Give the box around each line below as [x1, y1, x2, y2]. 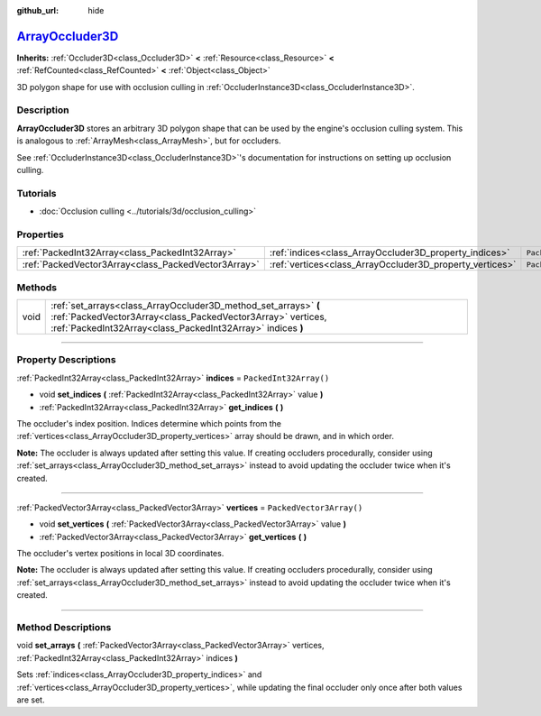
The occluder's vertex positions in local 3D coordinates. [16, 548, 225, 559]
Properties [16, 228, 65, 241]
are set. [16, 694, 45, 705]
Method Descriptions [16, 621, 112, 634]
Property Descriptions [16, 353, 116, 366]
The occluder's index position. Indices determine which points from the [16, 418, 281, 428]
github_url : [16, 5, 59, 15]
